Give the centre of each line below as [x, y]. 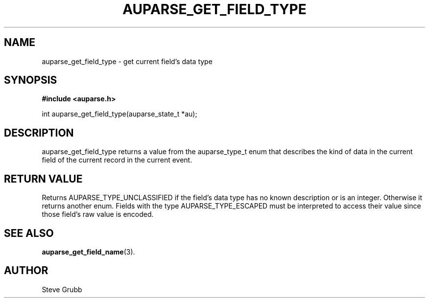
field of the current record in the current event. [117, 160]
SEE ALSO [29, 233]
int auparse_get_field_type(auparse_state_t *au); [119, 114]
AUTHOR [26, 271]
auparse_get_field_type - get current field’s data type [127, 61]
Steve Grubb [62, 289]
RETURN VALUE [43, 179]
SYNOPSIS [31, 80]
